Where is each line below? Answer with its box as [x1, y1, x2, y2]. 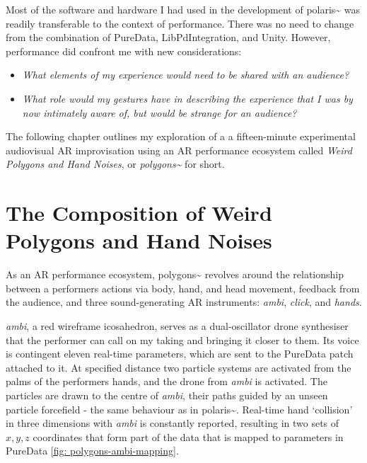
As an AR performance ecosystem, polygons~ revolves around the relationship [6, 267, 344, 282]
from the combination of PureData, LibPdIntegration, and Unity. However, [6, 30, 331, 45]
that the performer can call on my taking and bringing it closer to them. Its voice [6, 332, 359, 347]
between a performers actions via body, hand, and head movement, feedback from [6, 280, 360, 295]
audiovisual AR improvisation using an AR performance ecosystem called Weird [6, 142, 352, 157]
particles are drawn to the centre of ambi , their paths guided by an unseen [6, 388, 328, 402]
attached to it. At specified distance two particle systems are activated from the [6, 360, 351, 375]
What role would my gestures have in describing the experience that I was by [22, 91, 353, 105]
